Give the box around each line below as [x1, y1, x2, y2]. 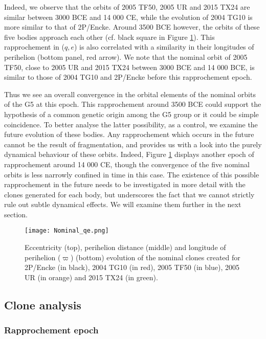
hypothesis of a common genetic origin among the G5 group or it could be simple [4, 108, 259, 119]
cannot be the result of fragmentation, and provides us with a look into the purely [4, 139, 262, 149]
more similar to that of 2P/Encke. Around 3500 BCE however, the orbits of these [4, 21, 260, 32]
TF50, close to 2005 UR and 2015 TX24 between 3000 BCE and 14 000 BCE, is [4, 61, 255, 72]
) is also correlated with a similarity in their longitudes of [74, 41, 254, 52]
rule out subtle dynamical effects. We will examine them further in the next [4, 199, 241, 210]
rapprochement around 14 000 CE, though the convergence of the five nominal [4, 159, 250, 169]
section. [4, 209, 28, 219]
